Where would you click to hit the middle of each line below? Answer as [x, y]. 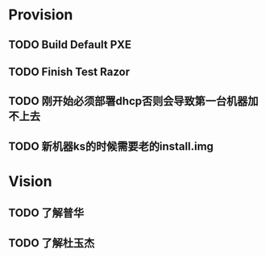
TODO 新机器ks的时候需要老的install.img [111, 146]
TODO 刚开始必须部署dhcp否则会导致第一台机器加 [133, 101]
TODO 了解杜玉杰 [52, 243]
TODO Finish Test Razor [69, 71]
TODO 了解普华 [46, 213]
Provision [41, 15]
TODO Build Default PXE [70, 45]
